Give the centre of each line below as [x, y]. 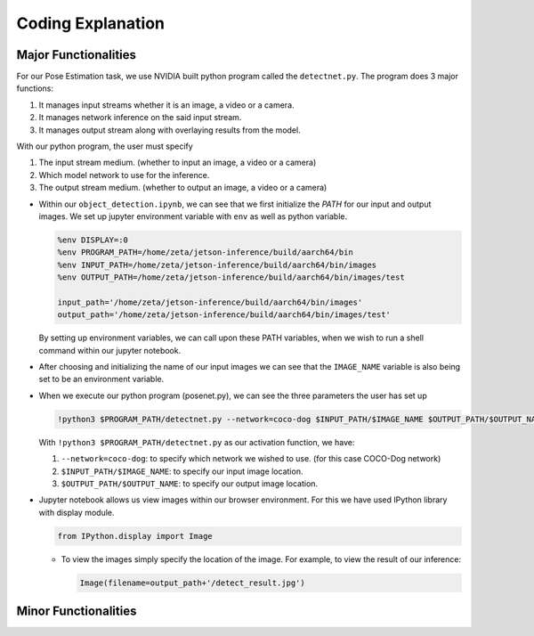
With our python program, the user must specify [105, 146]
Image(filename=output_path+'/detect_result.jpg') [193, 583]
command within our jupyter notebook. [110, 350]
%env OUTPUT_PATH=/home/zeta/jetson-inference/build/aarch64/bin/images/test [231, 277]
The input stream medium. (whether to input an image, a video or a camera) [178, 163]
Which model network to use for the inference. [124, 175]
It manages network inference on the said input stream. [140, 118]
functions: [35, 88]
